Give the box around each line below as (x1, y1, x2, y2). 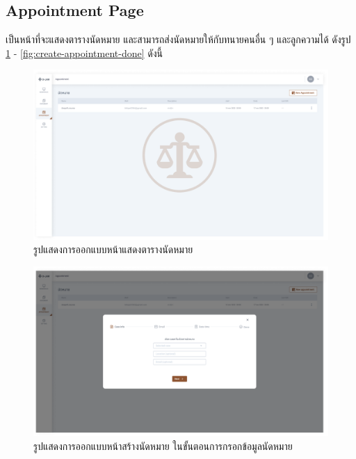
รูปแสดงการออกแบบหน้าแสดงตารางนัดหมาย (33, 242, 193, 257)
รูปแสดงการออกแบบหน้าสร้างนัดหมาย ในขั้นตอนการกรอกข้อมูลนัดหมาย (33, 438, 293, 453)
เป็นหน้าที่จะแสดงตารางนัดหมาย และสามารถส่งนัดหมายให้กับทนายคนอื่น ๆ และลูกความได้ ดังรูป (6, 32, 351, 47)
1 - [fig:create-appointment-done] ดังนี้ (6, 45, 163, 60)
